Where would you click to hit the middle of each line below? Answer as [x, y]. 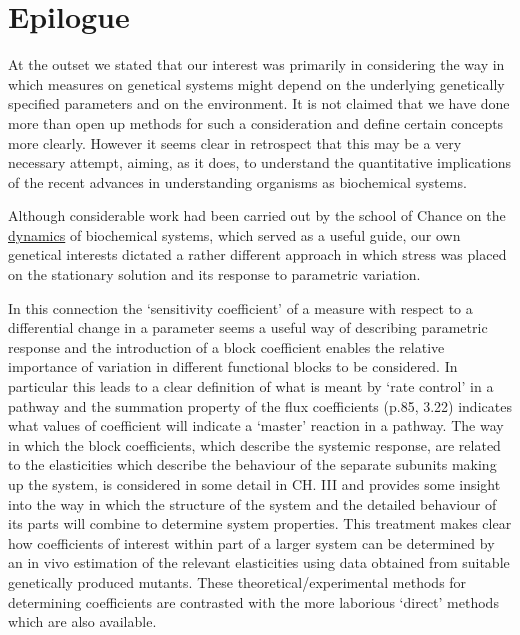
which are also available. [82, 621]
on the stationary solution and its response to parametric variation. [214, 274]
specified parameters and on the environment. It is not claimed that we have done [259, 103]
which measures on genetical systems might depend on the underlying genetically [256, 83]
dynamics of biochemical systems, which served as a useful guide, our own [234, 234]
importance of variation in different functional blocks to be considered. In [233, 366]
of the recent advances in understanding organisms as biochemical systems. [237, 181]
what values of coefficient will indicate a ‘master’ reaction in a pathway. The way [256, 425]
